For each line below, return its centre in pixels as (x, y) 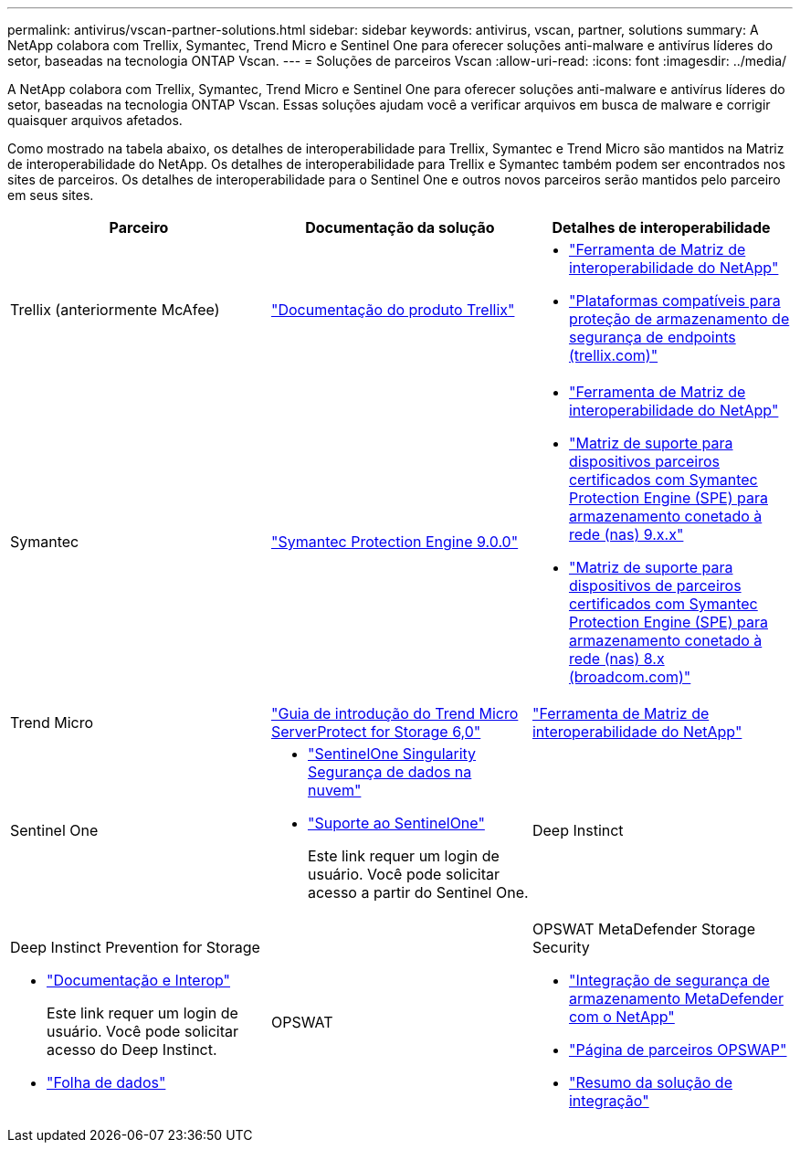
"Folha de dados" (106, 1082)
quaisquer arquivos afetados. (95, 120)
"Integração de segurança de (669, 980)
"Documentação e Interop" (139, 980)
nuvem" (334, 790)
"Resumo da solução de (650, 1082)
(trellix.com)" (613, 355)
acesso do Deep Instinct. (132, 1050)
